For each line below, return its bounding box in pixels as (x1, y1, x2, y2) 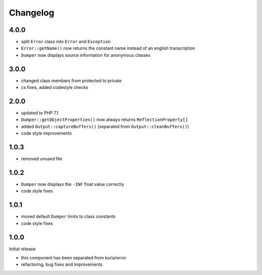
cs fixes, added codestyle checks (21, 85, 88, 90)
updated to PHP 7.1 (21, 110, 59, 116)
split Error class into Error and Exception (21, 39, 111, 45)
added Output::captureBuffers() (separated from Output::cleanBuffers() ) (21, 123, 189, 129)
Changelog (9, 7, 54, 18)
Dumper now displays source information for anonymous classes (21, 52, 150, 58)
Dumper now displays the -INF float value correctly (21, 181, 125, 187)
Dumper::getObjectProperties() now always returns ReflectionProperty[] (21, 117, 188, 122)
